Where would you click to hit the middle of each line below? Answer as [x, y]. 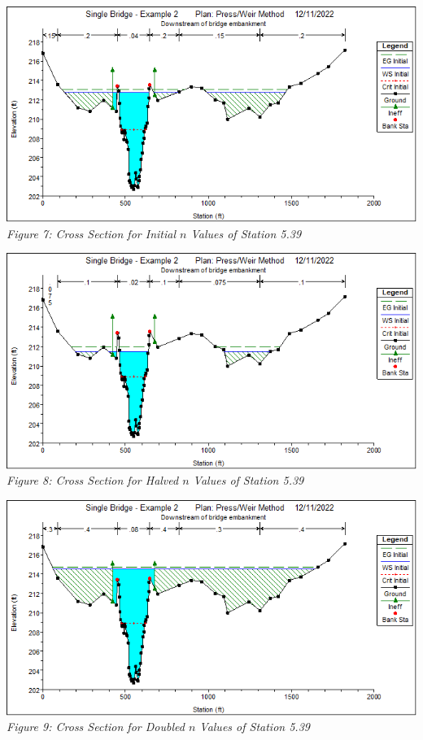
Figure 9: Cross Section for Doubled [96, 727]
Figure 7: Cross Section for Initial [91, 233]
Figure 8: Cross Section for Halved [93, 480]
